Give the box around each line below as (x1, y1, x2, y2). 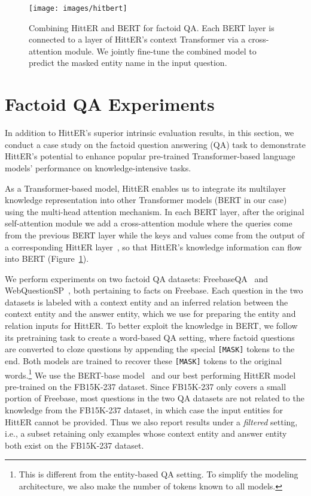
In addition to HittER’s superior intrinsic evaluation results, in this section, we (5, 126, 294, 139)
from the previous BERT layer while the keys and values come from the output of (5, 228, 304, 241)
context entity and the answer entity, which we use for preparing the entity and (5, 307, 296, 320)
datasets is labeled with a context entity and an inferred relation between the (5, 295, 288, 308)
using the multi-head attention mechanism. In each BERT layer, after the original (5, 205, 304, 217)
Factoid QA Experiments (5, 92, 215, 116)
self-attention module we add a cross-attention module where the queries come (5, 217, 292, 229)
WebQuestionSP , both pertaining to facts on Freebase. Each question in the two (5, 284, 303, 297)
